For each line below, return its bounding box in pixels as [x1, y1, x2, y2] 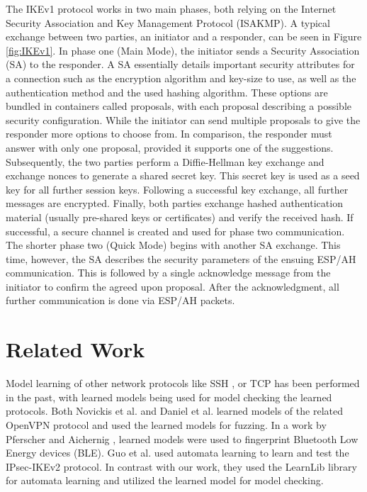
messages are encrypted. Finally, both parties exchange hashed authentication [6, 196, 343, 211]
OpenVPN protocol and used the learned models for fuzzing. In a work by [6, 417, 327, 432]
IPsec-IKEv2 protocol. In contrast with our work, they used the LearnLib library [6, 459, 357, 474]
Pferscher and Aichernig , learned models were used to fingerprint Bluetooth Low [6, 431, 358, 446]
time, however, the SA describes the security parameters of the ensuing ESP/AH [6, 251, 356, 266]
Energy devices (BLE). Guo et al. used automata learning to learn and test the [6, 445, 349, 460]
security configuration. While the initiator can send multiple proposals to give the [6, 112, 361, 127]
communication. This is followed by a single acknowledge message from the [6, 265, 331, 280]
